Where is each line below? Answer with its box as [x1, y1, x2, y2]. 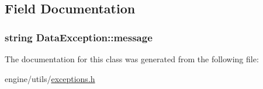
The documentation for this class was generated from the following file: [5, 53, 259, 65]
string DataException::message [5, 30, 153, 44]
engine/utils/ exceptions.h [5, 72, 95, 84]
